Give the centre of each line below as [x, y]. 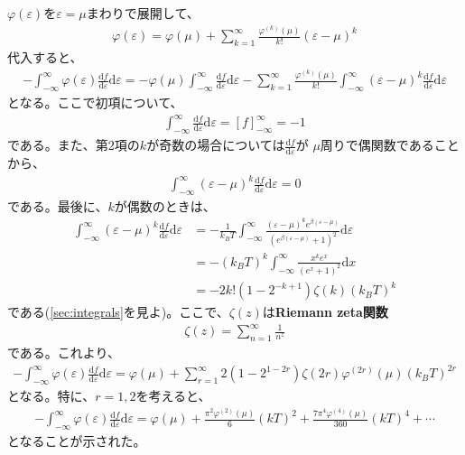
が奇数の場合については [216, 145]
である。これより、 [64, 353]
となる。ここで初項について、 [95, 102]
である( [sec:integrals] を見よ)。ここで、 [118, 312]
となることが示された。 [77, 441]
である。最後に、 [58, 205]
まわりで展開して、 [143, 13]
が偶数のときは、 [165, 205]
